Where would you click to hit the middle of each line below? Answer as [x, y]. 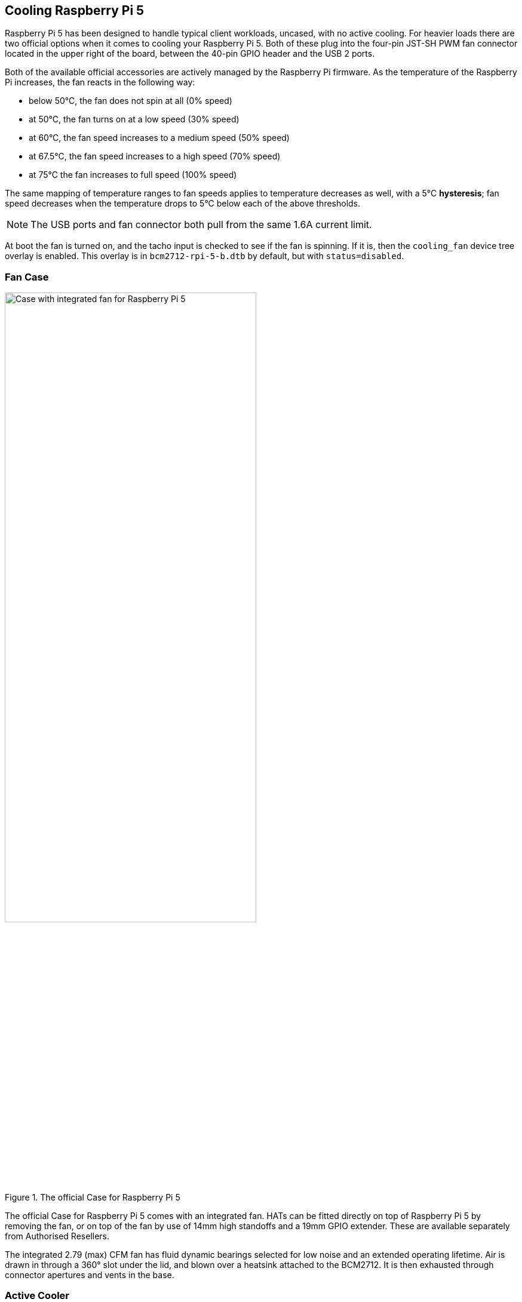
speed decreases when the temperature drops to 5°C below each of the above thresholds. [183, 204]
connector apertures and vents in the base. [90, 1275]
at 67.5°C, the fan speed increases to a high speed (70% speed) [155, 156]
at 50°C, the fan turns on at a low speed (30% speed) [134, 119]
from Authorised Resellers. [57, 1236]
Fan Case [27, 277]
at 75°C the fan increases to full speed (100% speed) [133, 175]
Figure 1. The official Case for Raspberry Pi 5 [93, 1197]
